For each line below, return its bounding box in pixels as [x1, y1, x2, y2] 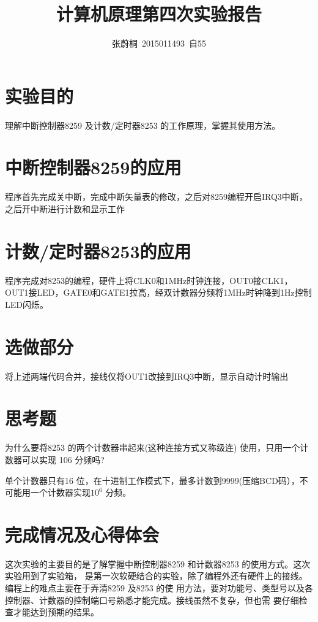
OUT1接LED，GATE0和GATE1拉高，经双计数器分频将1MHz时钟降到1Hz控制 [5, 286, 312, 299]
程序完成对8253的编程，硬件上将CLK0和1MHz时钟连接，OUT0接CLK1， [5, 274, 293, 286]
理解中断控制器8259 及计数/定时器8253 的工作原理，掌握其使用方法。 [5, 118, 281, 131]
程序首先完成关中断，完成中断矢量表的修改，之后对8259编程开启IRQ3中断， [5, 190, 308, 203]
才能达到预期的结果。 [13, 605, 99, 618]
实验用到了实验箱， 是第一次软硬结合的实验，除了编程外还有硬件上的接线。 [5, 569, 308, 582]
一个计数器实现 [30, 486, 91, 499]
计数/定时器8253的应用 [5, 238, 191, 263]
